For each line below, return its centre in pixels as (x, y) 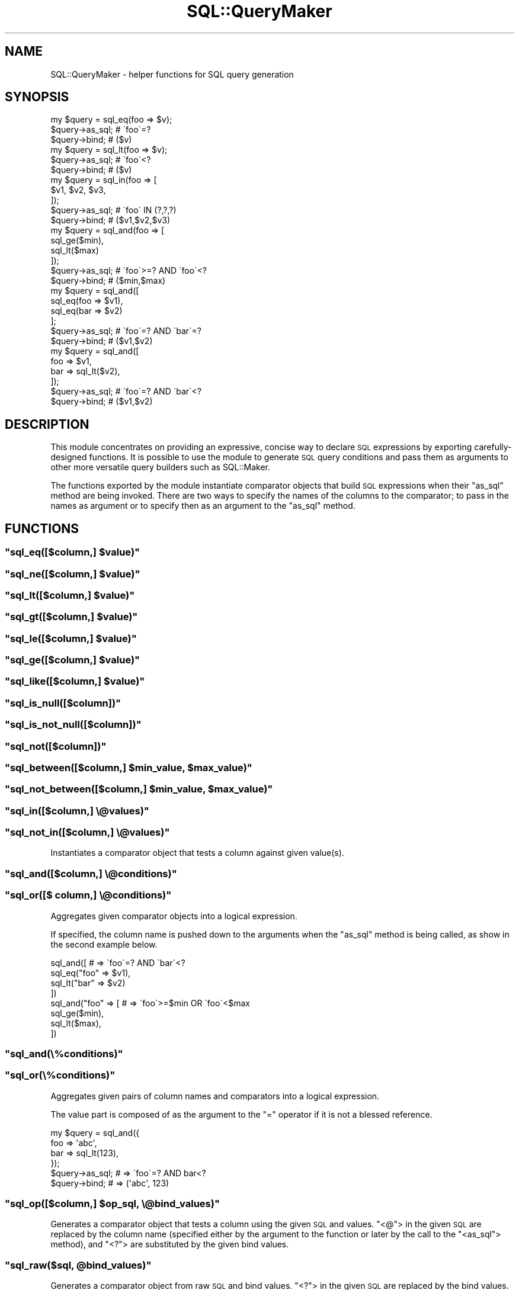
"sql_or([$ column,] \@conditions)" (88, 895)
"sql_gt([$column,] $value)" (71, 617)
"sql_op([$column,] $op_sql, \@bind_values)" (112, 1204)
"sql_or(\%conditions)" (60, 1075)
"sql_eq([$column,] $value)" (73, 552)
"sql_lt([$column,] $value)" (70, 595)
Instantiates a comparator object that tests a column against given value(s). (197, 853)
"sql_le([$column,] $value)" (71, 638)
